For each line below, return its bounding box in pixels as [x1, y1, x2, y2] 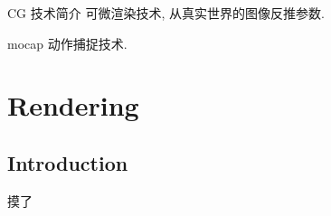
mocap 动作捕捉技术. [7, 33, 128, 52]
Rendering [7, 87, 139, 124]
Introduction [7, 148, 128, 176]
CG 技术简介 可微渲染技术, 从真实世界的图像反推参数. [7, 4, 325, 22]
